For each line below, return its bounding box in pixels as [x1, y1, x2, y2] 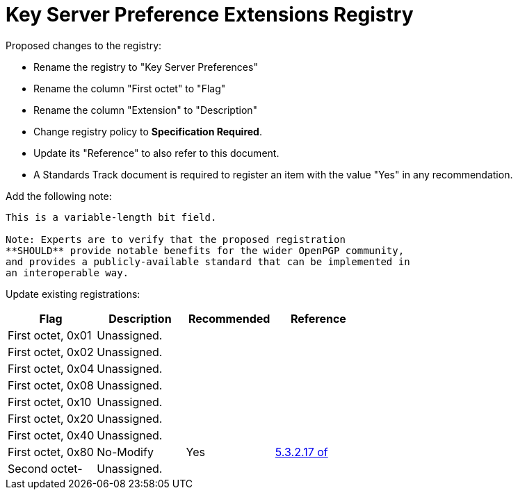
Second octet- [8, 461, 83, 476]
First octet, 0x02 [8, 344, 94, 359]
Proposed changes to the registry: [6, 39, 162, 51]
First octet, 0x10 [8, 394, 92, 409]
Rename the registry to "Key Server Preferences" [33, 60, 258, 73]
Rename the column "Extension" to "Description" [33, 103, 258, 116]
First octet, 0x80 [8, 444, 94, 459]
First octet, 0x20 [8, 411, 94, 426]
